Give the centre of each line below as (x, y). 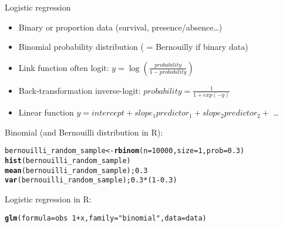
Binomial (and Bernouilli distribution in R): (84, 132)
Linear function (46, 112)
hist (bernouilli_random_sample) (68, 160)
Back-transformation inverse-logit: (80, 90)
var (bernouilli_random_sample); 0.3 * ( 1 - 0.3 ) (91, 180)
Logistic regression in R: (48, 199)
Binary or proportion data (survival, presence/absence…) (120, 27)
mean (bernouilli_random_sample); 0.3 (76, 170)
